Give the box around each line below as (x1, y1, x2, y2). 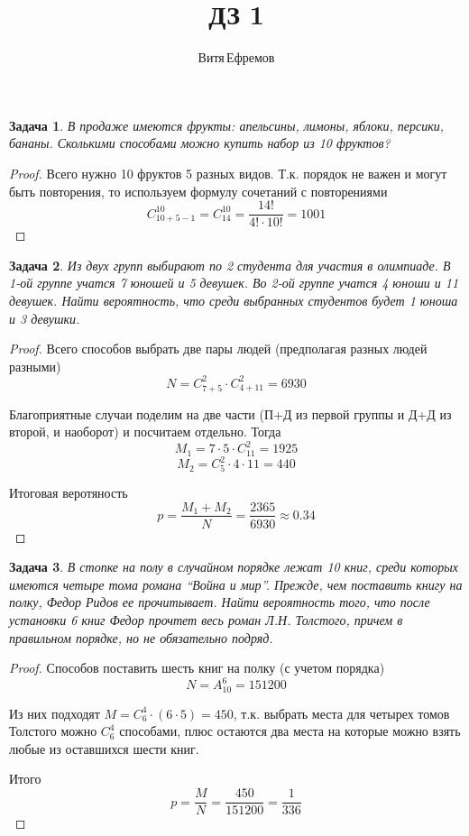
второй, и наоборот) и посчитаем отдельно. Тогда (9, 422, 281, 441)
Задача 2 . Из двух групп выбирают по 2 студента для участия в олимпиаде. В (9, 255, 451, 274)
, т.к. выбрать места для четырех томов (233, 703, 450, 722)
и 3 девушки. (9, 308, 80, 327)
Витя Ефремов (198, 48, 275, 67)
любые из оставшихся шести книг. (9, 739, 199, 758)
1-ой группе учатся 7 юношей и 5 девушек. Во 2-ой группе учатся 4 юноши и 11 (9, 273, 459, 292)
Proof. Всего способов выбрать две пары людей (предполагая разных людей (9, 339, 428, 358)
